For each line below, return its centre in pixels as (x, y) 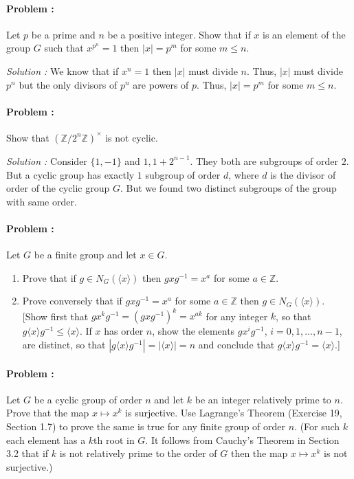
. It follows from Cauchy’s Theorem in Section (242, 439)
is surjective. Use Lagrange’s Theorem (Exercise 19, (234, 413)
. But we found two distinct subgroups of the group (228, 188)
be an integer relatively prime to (263, 399)
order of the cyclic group (58, 188)
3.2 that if (27, 453)
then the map (259, 453)
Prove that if (49, 277)
